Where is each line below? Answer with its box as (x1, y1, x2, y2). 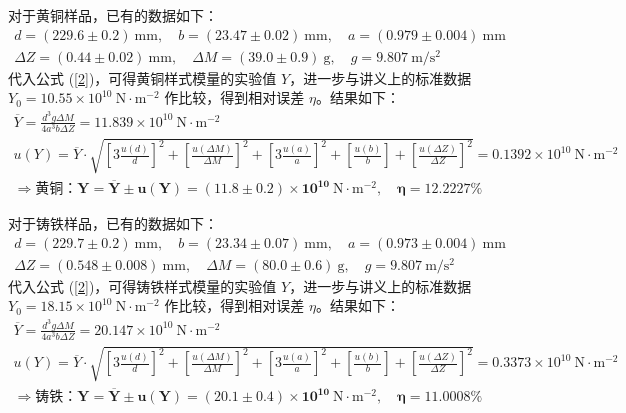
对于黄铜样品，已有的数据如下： (8, 5, 218, 25)
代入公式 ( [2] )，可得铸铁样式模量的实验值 (8, 275, 277, 296)
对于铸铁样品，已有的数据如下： (8, 213, 218, 234)
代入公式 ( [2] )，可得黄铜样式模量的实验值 (8, 67, 277, 88)
